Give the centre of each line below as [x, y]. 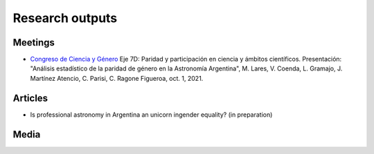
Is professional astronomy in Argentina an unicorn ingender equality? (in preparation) [151, 115]
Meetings [34, 42]
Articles [30, 98]
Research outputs [65, 18]
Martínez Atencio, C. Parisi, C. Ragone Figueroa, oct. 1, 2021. [117, 78]
